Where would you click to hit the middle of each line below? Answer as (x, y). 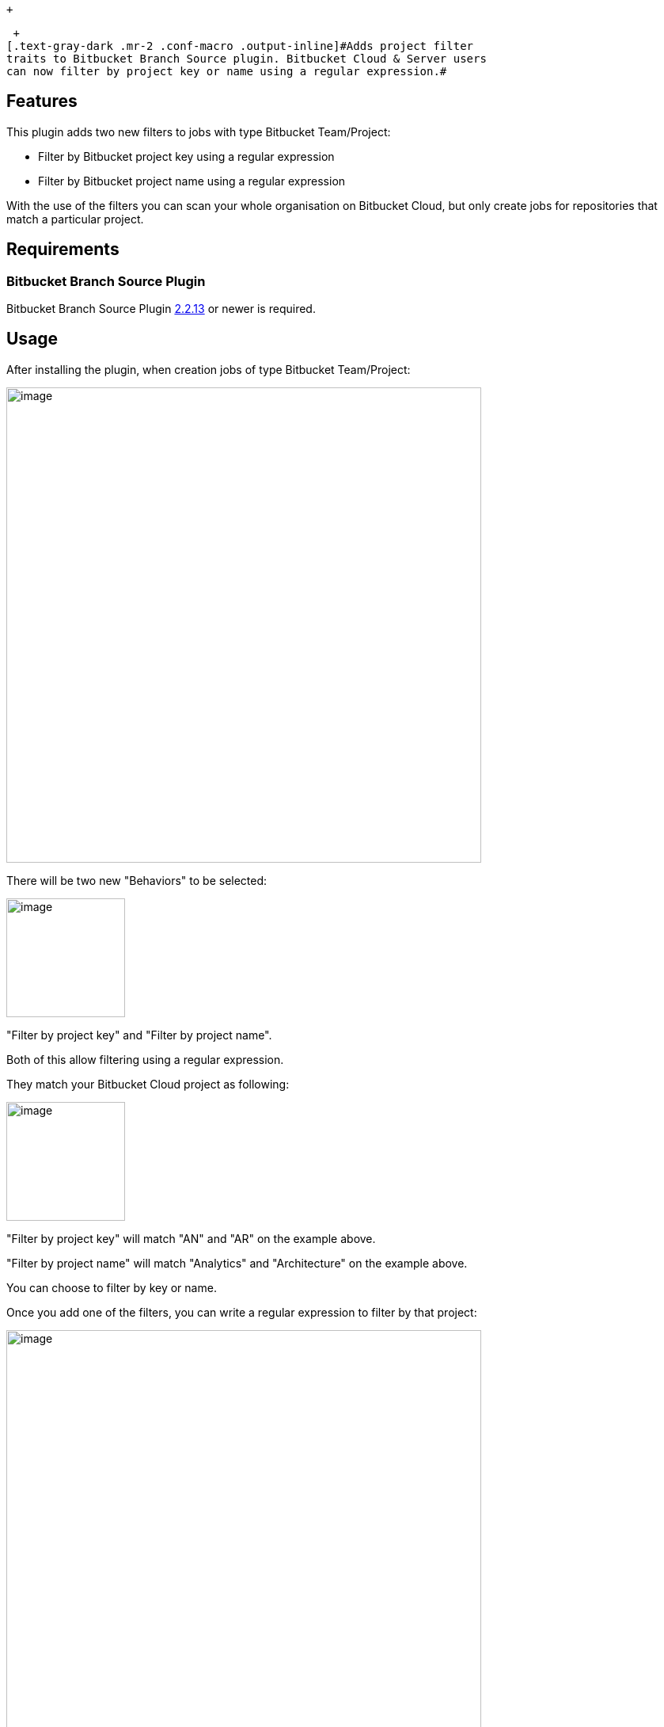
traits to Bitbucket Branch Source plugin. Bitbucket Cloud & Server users (247, 59)
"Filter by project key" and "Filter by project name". (139, 1035)
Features (42, 101)
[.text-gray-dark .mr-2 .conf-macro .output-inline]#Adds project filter (240, 46)
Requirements (63, 250)
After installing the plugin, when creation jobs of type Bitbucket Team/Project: (209, 369)
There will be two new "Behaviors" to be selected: (137, 880)
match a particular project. (75, 219)
